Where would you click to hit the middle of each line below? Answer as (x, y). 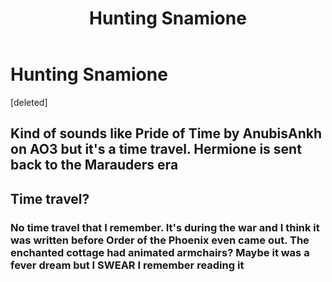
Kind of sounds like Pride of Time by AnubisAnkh (166, 133)
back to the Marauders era (94, 165)
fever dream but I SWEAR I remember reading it (127, 265)
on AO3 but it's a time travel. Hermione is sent (156, 149)
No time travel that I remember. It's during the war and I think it (165, 227)
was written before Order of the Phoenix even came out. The (160, 240)
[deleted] (29, 102)
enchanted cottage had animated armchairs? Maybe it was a (160, 252)
